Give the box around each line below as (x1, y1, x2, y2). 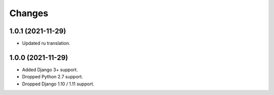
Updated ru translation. (22, 40, 71, 46)
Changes (9, 8, 48, 19)
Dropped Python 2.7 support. (22, 74, 83, 80)
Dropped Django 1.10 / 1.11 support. (22, 81, 95, 87)
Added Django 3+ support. (22, 66, 78, 73)
